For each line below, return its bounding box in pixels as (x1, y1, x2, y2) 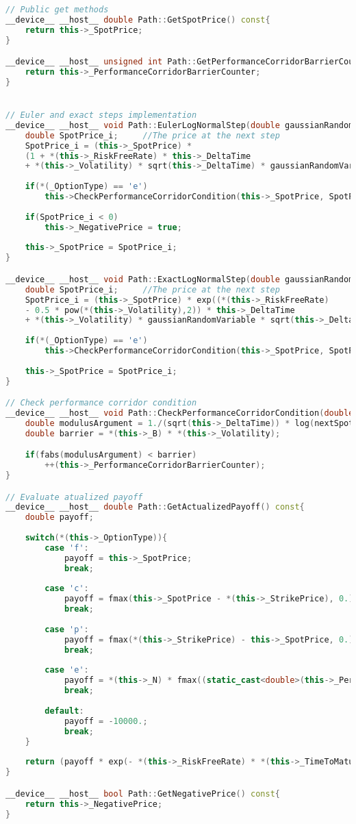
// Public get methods (5, 5, 109, 14)
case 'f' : (44, 542, 89, 553)
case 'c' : (44, 584, 89, 594)
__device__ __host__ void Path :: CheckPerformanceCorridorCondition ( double (5, 408, 354, 419)
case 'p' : (44, 624, 89, 634)
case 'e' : (44, 665, 89, 675)
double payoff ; (25, 512, 94, 523)
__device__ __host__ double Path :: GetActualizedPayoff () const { (5, 502, 305, 512)
